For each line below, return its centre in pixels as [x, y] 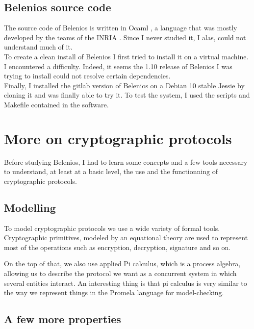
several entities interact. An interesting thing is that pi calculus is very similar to [126, 283]
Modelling [30, 207]
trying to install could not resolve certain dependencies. [87, 76]
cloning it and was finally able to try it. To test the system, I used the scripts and [127, 95]
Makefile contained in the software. [56, 104]
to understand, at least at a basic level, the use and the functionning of [111, 171]
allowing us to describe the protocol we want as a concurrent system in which [120, 273]
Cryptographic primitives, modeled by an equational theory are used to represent [126, 238]
